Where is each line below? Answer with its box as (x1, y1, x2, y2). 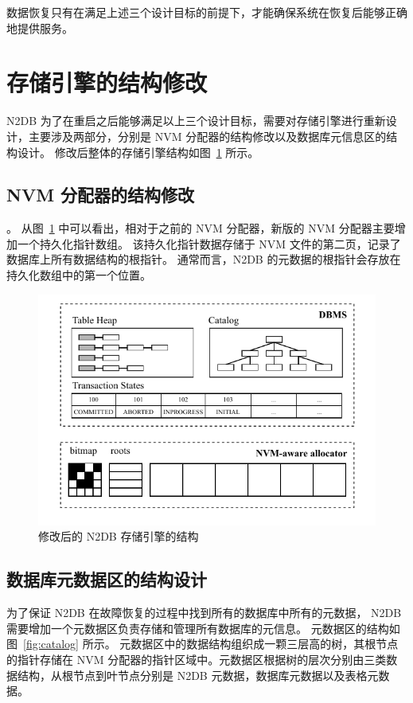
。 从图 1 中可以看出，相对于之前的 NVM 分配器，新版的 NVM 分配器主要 (6, 220, 395, 236)
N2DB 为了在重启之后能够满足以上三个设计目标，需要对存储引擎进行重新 (6, 112, 386, 129)
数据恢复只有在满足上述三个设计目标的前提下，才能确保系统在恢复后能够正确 (6, 4, 407, 20)
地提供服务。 (6, 19, 73, 36)
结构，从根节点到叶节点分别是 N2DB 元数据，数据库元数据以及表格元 (17, 666, 379, 683)
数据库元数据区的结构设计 (6, 567, 207, 592)
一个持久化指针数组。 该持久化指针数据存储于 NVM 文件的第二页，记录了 (17, 235, 401, 252)
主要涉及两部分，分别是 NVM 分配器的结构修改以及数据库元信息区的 (28, 127, 387, 144)
